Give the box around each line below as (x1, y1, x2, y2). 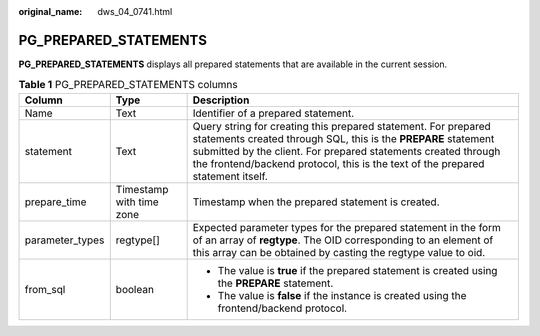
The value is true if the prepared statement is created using (217, 263, 498, 277)
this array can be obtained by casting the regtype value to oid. (192, 245, 486, 259)
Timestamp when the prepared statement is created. (192, 195, 440, 209)
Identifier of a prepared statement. (192, 106, 355, 120)
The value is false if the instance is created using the (217, 288, 467, 302)
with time (115, 195, 159, 209)
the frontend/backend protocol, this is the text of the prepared (192, 156, 485, 170)
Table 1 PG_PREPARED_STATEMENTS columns (18, 78, 239, 92)
